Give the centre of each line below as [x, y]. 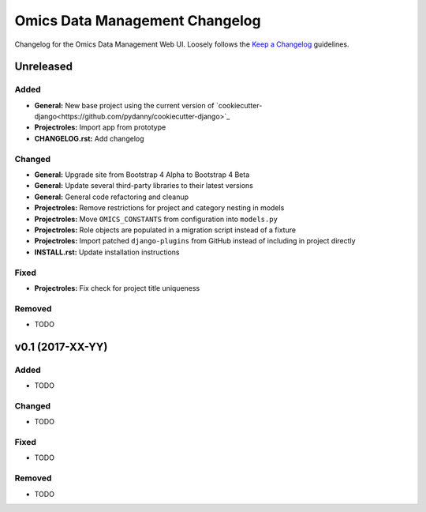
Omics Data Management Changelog [138, 21]
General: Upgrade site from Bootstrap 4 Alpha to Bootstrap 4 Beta [142, 175]
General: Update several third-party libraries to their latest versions [144, 186]
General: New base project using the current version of [124, 105]
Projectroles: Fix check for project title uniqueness [117, 288]
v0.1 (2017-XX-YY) [61, 346]
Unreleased [44, 67]
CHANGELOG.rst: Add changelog [90, 138]
